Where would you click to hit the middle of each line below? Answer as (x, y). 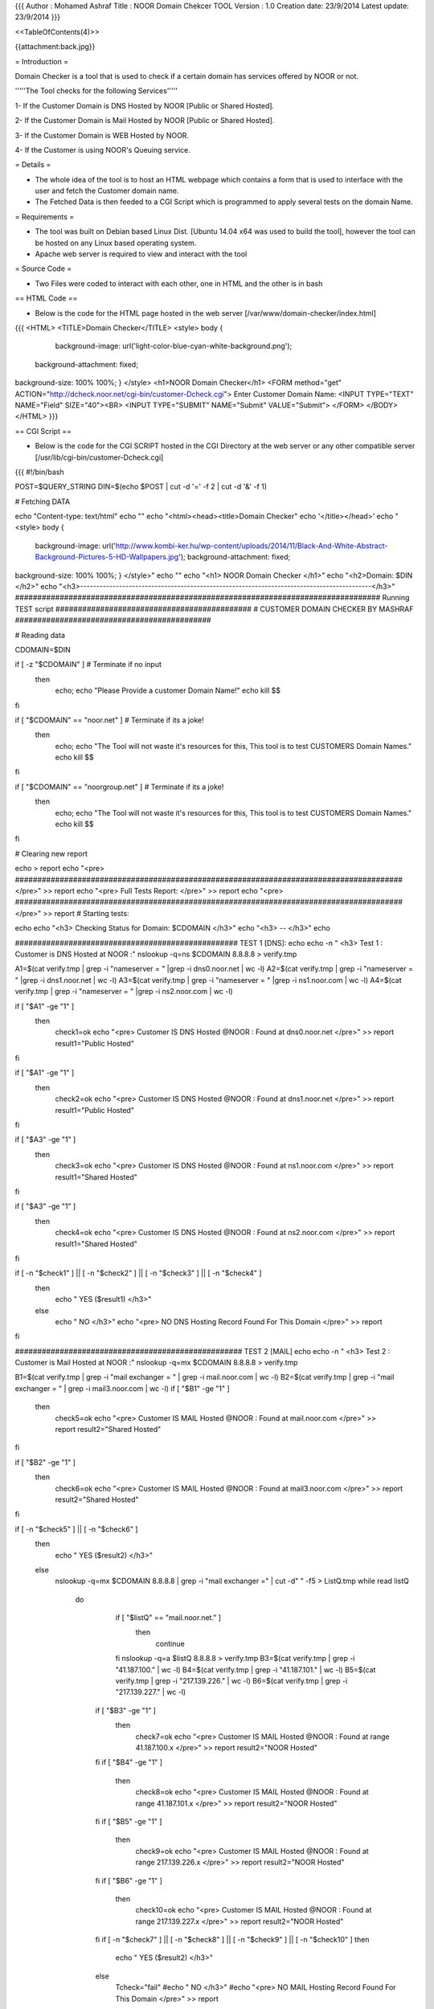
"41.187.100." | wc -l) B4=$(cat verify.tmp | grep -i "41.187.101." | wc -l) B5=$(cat (246, 1669)
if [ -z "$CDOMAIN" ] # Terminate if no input (88, 665)
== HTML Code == (46, 298)
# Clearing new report (51, 853)
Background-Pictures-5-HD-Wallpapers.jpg (107, 557)
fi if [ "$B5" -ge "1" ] (129, 1821)
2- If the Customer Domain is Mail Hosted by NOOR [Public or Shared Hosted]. (145, 121)
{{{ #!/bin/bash (39, 472)
